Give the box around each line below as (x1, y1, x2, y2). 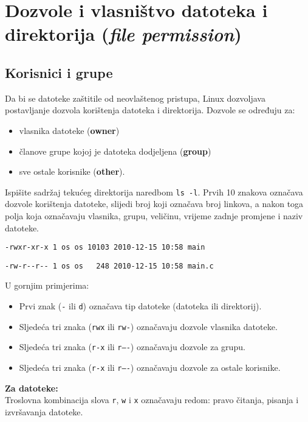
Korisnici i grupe (5, 63, 113, 82)
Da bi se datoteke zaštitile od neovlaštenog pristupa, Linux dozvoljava (5, 91, 265, 104)
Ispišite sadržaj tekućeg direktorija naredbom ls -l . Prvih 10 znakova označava (5, 185, 303, 198)
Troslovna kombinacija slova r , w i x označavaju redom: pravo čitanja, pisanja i (5, 393, 299, 406)
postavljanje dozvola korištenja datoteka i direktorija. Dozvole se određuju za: (5, 104, 295, 116)
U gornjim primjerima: (5, 279, 89, 292)
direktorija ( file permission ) (5, 21, 242, 47)
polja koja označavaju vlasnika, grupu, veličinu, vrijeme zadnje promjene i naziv (5, 209, 303, 222)
